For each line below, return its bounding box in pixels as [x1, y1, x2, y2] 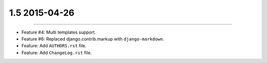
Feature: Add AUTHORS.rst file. [21, 43, 87, 49]
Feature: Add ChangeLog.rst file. [21, 49, 92, 56]
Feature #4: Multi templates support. [21, 29, 96, 35]
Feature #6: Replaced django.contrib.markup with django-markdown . [21, 36, 164, 42]
